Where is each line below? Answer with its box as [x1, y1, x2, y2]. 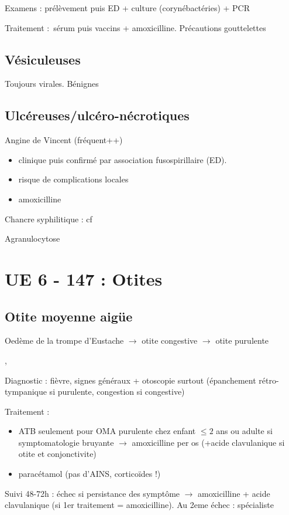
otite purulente [215, 334, 269, 347]
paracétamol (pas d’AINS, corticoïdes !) [18, 467, 161, 480]
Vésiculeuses [5, 50, 81, 68]
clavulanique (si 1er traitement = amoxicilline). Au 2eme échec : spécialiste [5, 499, 274, 511]
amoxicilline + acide [198, 487, 270, 499]
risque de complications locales [18, 173, 129, 185]
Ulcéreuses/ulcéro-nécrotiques [5, 106, 190, 124]
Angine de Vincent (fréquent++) [5, 134, 123, 146]
